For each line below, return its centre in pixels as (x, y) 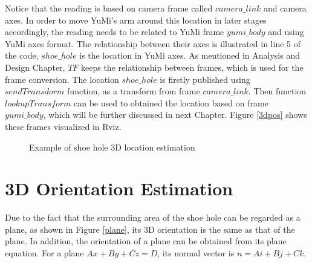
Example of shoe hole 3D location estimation (112, 147)
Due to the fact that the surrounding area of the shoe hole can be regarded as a (153, 217)
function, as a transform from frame (134, 91)
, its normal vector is (196, 253)
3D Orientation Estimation (119, 188)
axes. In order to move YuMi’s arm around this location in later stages (136, 20)
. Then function (277, 91)
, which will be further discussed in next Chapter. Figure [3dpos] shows (175, 115)
